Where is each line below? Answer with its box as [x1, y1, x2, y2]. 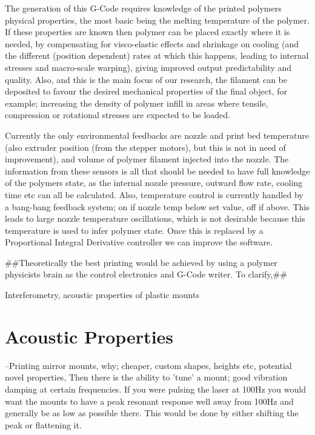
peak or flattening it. [5, 418, 82, 431]
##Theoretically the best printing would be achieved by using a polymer [5, 256, 277, 268]
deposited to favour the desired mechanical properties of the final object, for [5, 85, 287, 98]
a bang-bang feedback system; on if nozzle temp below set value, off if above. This [5, 200, 310, 213]
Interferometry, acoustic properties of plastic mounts [5, 288, 199, 301]
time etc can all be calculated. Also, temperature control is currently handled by [5, 188, 303, 201]
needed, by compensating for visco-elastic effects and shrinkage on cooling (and [5, 37, 299, 50]
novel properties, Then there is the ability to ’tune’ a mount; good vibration [5, 371, 288, 384]
